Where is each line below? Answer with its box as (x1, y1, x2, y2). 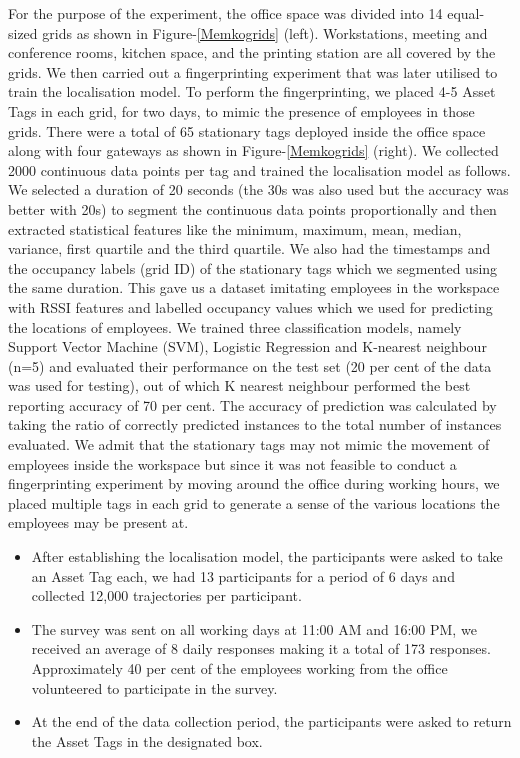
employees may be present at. (8, 512, 189, 533)
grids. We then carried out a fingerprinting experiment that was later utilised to (8, 61, 498, 82)
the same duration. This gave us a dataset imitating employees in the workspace (8, 277, 500, 298)
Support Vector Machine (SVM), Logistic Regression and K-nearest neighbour (8, 336, 487, 357)
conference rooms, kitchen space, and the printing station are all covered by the (8, 42, 496, 63)
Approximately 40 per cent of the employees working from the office (31, 658, 448, 678)
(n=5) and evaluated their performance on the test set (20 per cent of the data (8, 355, 492, 376)
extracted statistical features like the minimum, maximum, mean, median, (8, 218, 462, 239)
